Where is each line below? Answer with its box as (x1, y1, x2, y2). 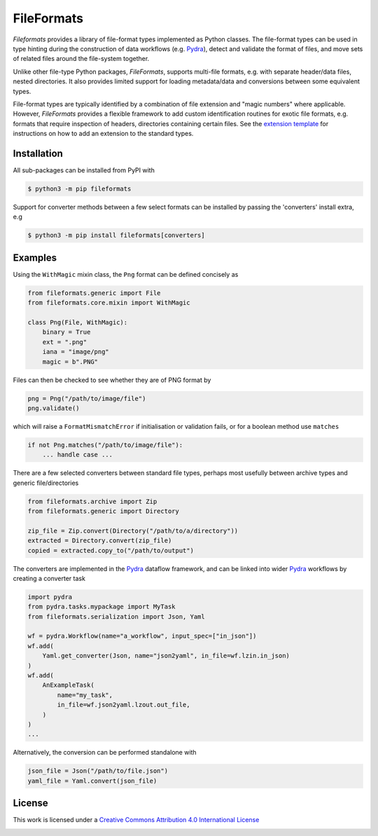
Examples (13, 252, 57, 263)
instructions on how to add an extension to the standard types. (13, 130, 194, 138)
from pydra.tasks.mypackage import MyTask (27, 603, 176, 611)
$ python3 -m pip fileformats (27, 184, 132, 193)
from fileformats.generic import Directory (27, 507, 180, 515)
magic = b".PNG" (42, 357, 98, 366)
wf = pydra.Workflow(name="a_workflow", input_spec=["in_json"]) (27, 632, 257, 640)
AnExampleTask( (42, 681, 94, 690)
